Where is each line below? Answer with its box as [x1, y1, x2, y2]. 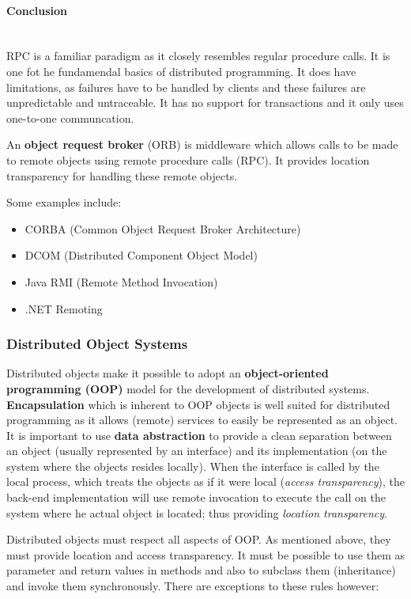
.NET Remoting [25, 300, 103, 317]
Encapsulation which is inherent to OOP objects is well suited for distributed [6, 396, 390, 412]
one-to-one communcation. [6, 109, 134, 126]
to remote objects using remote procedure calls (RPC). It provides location [6, 151, 370, 168]
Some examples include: [6, 194, 122, 210]
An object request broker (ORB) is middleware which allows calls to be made [6, 136, 398, 153]
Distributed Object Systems [6, 334, 188, 354]
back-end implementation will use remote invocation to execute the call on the [6, 489, 386, 506]
